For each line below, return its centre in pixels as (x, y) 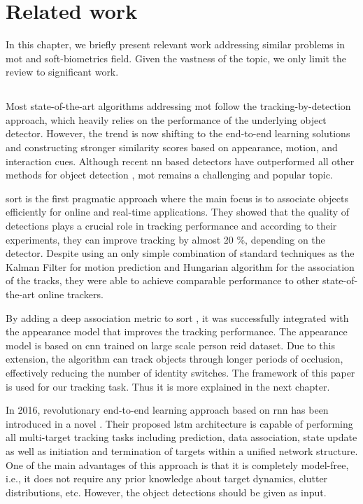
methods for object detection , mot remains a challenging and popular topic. (169, 175)
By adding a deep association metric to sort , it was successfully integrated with (177, 317)
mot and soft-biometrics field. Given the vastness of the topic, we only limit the (176, 58)
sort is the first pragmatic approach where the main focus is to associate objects (177, 198)
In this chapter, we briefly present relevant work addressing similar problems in (175, 44)
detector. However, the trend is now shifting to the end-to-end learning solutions (178, 133)
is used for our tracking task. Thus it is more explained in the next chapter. (168, 386)
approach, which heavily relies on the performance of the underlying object (166, 119)
